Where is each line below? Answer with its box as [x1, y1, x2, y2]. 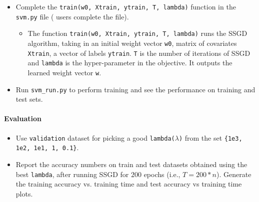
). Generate [216, 169, 251, 179]
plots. [15, 188, 33, 199]
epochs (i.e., [143, 169, 180, 179]
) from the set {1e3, [178, 132, 242, 143]
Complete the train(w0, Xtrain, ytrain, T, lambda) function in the [15, 1, 236, 11]
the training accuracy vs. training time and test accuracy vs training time [15, 179, 242, 189]
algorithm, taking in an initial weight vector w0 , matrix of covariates [27, 37, 237, 48]
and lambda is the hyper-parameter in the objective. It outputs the [27, 57, 232, 68]
